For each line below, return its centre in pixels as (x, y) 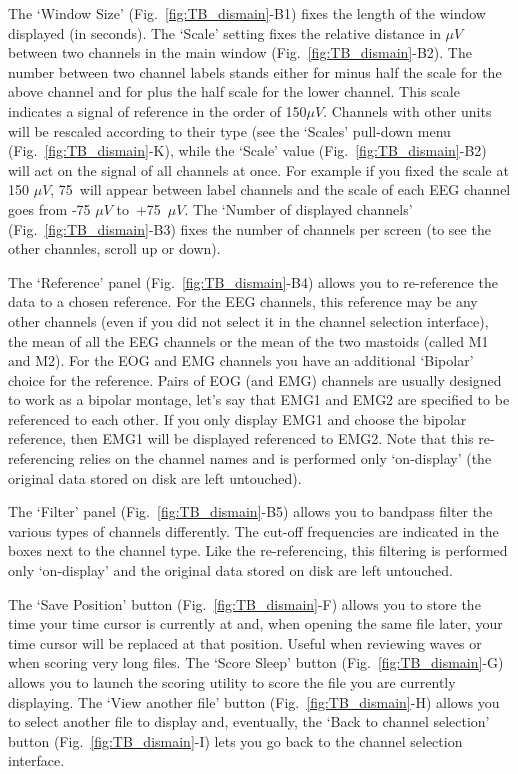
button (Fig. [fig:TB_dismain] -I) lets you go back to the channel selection (235, 740)
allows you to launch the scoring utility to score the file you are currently (232, 682)
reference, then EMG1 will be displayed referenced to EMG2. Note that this (241, 438)
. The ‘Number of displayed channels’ (298, 208)
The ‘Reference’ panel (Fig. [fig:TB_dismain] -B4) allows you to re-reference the (253, 281)
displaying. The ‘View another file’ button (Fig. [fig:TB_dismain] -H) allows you (254, 701)
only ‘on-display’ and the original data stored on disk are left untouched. (230, 570)
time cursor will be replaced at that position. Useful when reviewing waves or (245, 642)
